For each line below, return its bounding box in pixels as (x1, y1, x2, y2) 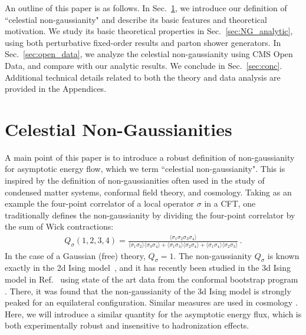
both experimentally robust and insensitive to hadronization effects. (5, 319, 249, 331)
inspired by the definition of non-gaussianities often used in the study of (5, 174, 265, 187)
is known (267, 249, 300, 261)
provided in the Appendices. (5, 82, 107, 95)
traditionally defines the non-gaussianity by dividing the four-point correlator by (5, 208, 295, 221)
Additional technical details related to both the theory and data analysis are (5, 71, 281, 83)
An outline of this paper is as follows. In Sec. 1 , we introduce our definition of (5, 2, 287, 14)
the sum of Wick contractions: (5, 220, 114, 233)
